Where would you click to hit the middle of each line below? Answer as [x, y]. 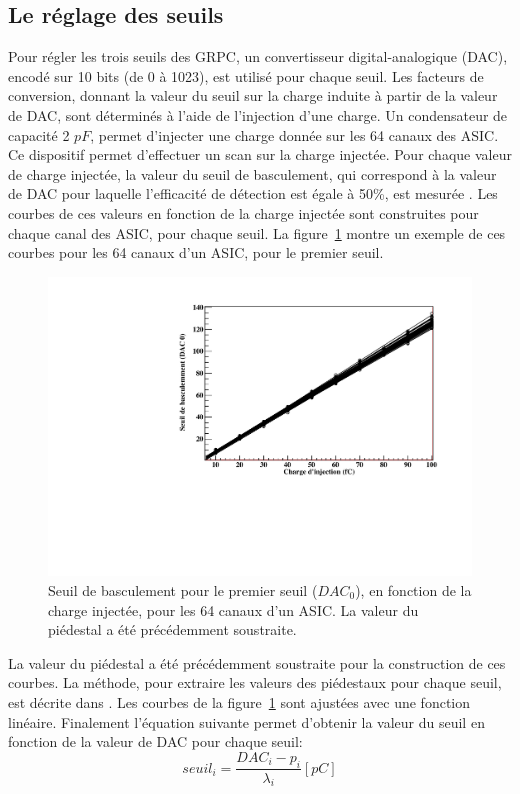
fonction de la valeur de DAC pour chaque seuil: [155, 741]
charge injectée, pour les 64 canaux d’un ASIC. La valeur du [233, 609]
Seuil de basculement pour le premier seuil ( [183, 589]
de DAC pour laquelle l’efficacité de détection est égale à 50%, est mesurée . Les [253, 193]
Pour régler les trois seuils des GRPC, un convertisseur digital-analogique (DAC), [258, 56]
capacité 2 [39, 134]
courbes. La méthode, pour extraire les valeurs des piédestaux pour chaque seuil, [255, 682]
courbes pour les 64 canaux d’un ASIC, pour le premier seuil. [196, 252]
